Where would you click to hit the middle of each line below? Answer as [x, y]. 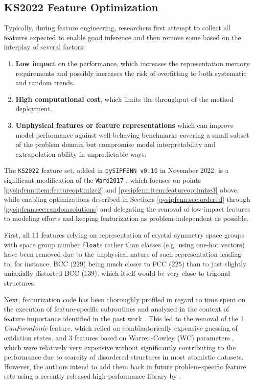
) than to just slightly [214, 263]
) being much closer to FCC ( [127, 263]
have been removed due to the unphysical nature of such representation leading [123, 254]
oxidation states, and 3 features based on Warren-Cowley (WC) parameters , [119, 338]
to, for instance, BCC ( [39, 263]
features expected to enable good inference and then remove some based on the [123, 37]
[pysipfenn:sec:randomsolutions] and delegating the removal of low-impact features [127, 208]
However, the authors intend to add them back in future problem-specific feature [125, 366]
